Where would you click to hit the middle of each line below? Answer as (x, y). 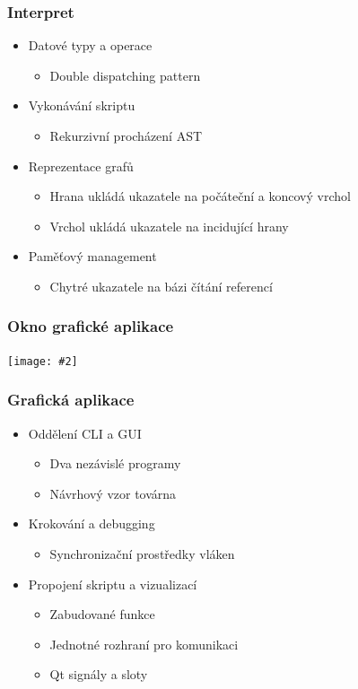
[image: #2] (43, 361)
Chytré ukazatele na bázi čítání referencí (161, 286)
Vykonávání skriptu (82, 105)
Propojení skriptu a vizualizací (113, 584)
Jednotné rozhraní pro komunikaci (144, 644)
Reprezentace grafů (81, 166)
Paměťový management (92, 256)
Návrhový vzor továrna (113, 493)
